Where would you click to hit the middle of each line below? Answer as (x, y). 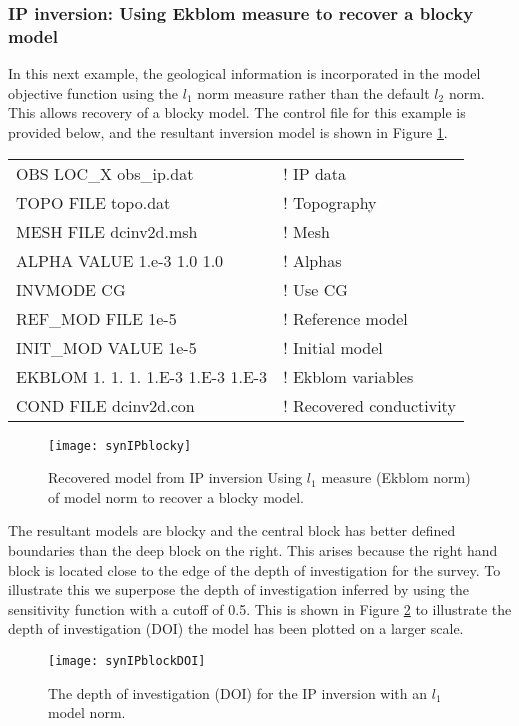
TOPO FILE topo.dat (93, 202)
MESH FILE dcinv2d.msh (107, 231)
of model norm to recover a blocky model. (176, 496)
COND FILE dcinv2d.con (105, 405)
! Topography (330, 202)
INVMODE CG (71, 289)
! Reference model (345, 318)
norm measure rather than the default (313, 92)
